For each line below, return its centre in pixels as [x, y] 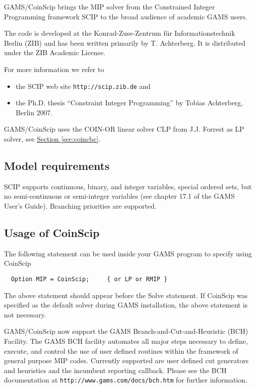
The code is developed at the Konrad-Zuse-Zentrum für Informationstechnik [120, 33]
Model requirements [57, 165]
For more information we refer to [54, 69]
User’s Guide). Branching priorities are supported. [80, 205]
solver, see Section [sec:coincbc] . [52, 139]
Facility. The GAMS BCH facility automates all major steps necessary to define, [126, 341]
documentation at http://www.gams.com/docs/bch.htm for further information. [126, 380]
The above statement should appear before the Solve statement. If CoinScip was [126, 295]
